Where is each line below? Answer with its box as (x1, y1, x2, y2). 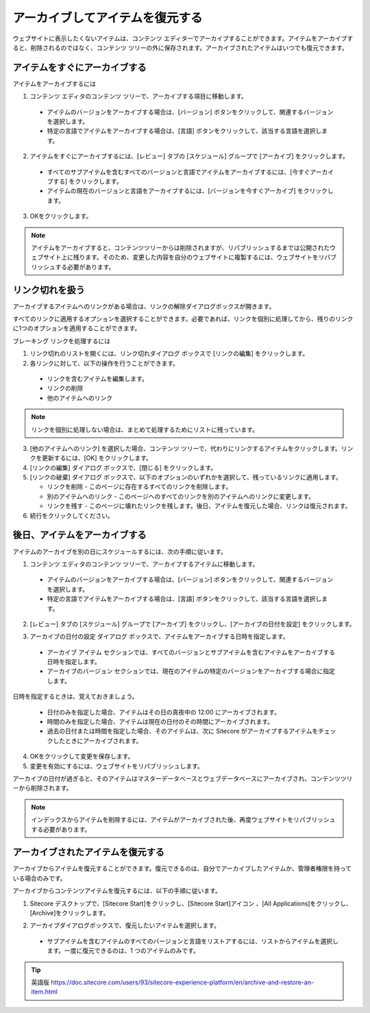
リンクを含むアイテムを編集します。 (47, 374, 149, 383)
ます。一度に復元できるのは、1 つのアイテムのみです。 (47, 947, 200, 955)
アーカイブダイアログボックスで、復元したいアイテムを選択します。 (29, 921, 221, 929)
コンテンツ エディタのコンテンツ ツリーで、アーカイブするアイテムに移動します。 (29, 560, 259, 568)
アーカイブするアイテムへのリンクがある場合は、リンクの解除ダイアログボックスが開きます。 (12, 302, 275, 310)
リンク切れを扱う (12, 284, 85, 296)
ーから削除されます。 (12, 784, 73, 792)
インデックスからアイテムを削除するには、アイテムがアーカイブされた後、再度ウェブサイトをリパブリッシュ (31, 816, 336, 824)
